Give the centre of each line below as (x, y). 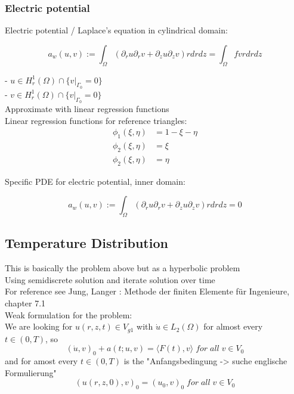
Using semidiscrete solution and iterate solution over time (110, 279)
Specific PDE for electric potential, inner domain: (95, 181)
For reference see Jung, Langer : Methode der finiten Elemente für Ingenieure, (147, 291)
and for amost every (41, 361)
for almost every (233, 326)
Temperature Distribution (86, 243)
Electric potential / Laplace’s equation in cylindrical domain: (116, 30)
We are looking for (39, 326)
